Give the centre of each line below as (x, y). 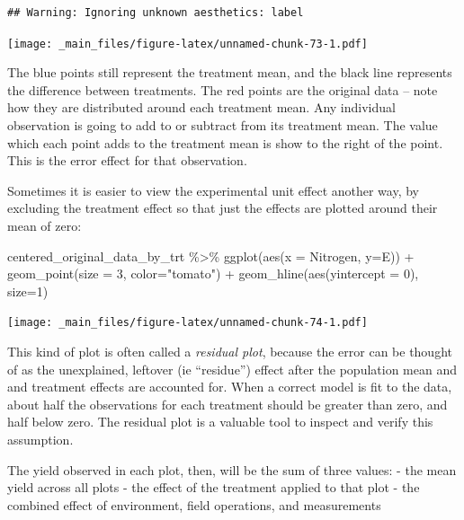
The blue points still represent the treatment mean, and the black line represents (230, 72)
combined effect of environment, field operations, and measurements (194, 504)
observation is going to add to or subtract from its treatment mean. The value (223, 125)
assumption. (40, 439)
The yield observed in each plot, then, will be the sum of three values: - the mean (232, 469)
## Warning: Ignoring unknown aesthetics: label (156, 13)
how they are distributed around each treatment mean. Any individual (201, 107)
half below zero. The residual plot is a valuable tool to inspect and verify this (220, 422)
